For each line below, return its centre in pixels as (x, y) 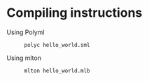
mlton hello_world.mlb (57, 71)
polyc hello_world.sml (57, 45)
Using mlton (24, 58)
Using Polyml (26, 32)
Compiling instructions (74, 13)
